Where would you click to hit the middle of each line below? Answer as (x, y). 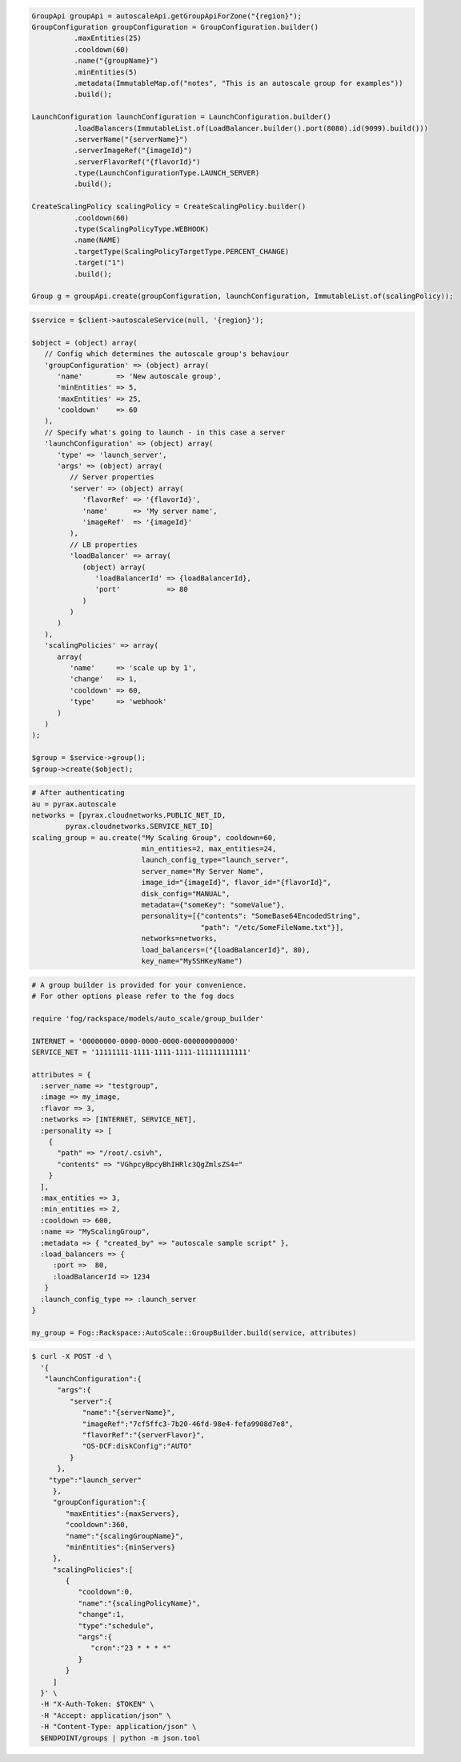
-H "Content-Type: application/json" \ (118, 1727)
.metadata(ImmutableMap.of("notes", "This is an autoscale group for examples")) (238, 83)
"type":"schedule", (116, 1626)
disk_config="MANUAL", (186, 893)
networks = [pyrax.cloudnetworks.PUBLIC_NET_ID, (129, 815)
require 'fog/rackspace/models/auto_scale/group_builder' (148, 1018)
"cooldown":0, (106, 1592)
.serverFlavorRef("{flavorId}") (137, 162)
